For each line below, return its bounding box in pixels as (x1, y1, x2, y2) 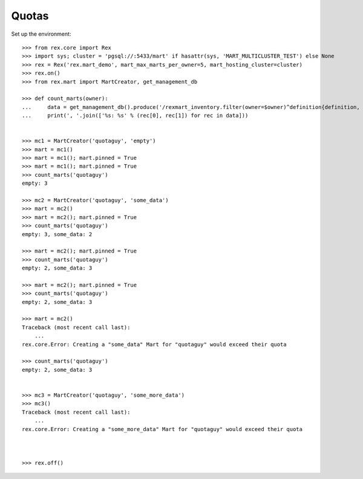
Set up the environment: (11, 30, 71, 38)
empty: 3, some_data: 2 (22, 231, 93, 237)
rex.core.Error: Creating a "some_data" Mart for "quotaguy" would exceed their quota (22, 341, 287, 348)
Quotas (11, 9, 49, 22)
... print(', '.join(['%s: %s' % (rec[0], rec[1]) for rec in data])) (22, 112, 249, 119)
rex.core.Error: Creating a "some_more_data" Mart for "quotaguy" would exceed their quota (22, 426, 302, 432)
